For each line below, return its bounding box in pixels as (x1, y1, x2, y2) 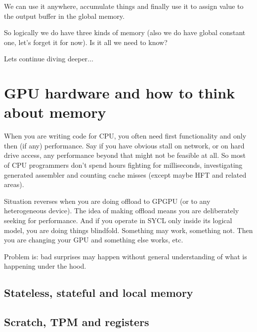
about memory (4, 102, 106, 122)
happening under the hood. (4, 261, 86, 271)
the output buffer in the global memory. (4, 10, 125, 21)
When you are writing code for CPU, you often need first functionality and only (4, 131, 247, 141)
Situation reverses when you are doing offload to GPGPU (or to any (4, 195, 211, 206)
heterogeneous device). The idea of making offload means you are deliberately (4, 205, 239, 216)
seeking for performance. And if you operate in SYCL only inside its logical (4, 215, 232, 226)
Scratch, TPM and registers (4, 314, 149, 330)
